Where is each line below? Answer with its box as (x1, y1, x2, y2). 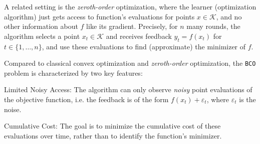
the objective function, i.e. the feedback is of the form (4, 94, 169, 105)
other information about (4, 21, 78, 31)
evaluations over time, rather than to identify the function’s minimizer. (4, 130, 222, 141)
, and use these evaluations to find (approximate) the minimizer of (42, 41, 246, 51)
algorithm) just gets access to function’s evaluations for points (4, 11, 195, 21)
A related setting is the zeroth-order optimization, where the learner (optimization (4, 1, 256, 11)
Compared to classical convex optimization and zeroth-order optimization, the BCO (4, 58, 256, 68)
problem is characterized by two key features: (4, 67, 143, 78)
